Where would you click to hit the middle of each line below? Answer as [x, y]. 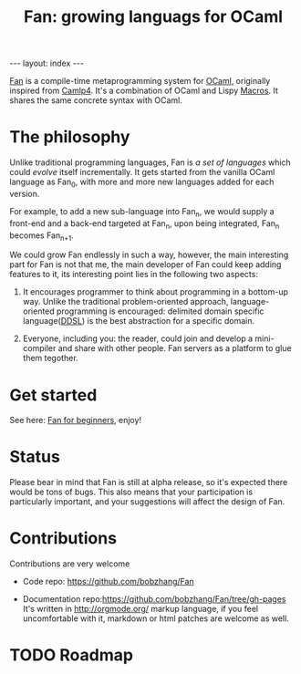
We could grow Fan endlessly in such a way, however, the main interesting [149, 255]
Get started [53, 395]
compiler [39, 348]
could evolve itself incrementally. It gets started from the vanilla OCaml [142, 172]
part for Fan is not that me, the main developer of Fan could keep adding [145, 264]
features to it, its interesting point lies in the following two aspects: [134, 275]
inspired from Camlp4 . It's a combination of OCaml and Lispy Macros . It [144, 91]
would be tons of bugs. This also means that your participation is [131, 492]
